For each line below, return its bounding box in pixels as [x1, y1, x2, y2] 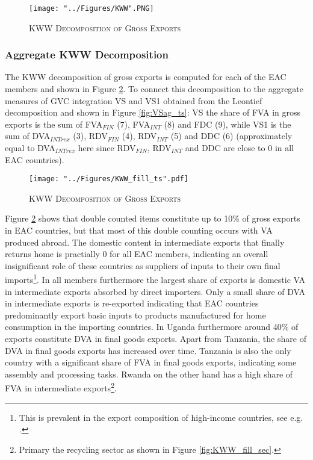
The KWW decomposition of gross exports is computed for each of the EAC [5, 70, 287, 83]
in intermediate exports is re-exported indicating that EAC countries [5, 297, 259, 309]
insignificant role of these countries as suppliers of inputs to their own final [5, 259, 280, 272]
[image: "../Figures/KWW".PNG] [29, 4, 154, 13]
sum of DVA [5, 129, 51, 142]
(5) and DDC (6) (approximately [170, 129, 293, 142]
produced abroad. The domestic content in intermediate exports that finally [5, 235, 285, 248]
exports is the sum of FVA [5, 117, 103, 130]
